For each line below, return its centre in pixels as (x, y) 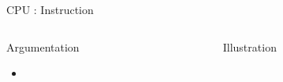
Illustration (249, 46)
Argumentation (43, 46)
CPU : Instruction (50, 9)
